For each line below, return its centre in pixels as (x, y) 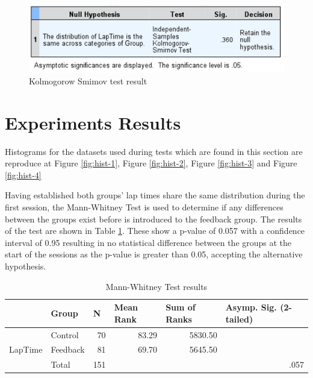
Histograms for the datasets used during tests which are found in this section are (154, 151)
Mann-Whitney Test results (156, 286)
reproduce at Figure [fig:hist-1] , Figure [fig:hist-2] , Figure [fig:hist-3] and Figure (151, 163)
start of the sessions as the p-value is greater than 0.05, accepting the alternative (154, 254)
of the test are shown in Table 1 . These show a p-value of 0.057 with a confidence (155, 231)
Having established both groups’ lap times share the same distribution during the (155, 195)
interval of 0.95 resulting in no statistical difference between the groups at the (148, 242)
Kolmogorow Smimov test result (88, 80)
